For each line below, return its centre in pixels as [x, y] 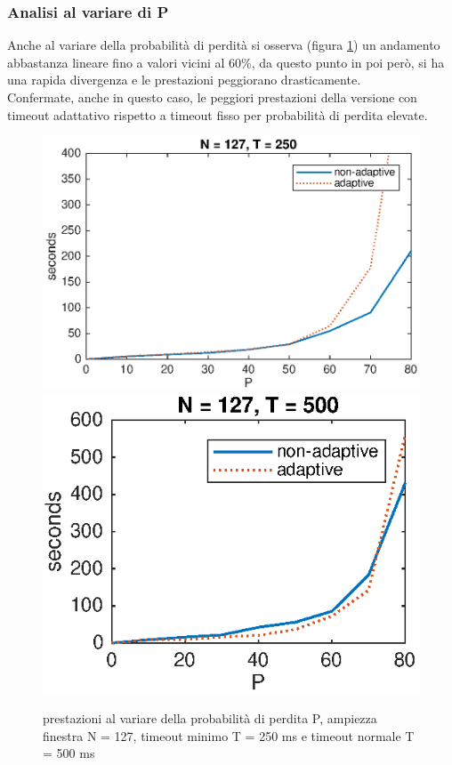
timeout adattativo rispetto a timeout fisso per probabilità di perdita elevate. [218, 114]
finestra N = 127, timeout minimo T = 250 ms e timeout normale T [229, 735]
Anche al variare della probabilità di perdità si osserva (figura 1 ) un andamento [224, 45]
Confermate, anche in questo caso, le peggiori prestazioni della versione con [212, 97]
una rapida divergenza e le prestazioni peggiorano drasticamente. [184, 80]
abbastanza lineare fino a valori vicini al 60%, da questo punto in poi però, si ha [226, 62]
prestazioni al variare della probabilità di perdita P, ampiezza [210, 718]
